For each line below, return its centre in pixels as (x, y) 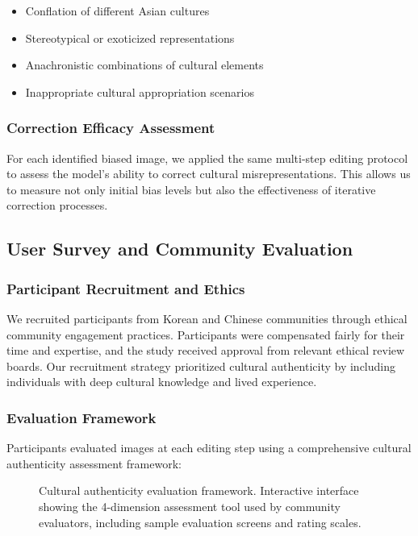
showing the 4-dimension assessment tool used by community (190, 506)
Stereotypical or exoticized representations (130, 37)
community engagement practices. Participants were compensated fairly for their (206, 334)
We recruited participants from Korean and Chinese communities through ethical (207, 318)
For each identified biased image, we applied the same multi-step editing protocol (207, 158)
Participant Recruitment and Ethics (126, 288)
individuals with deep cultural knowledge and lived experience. (162, 382)
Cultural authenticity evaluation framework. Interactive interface (199, 490)
